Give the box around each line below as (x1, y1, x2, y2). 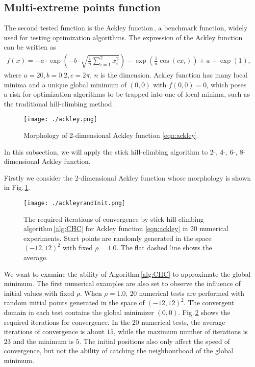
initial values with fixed (4, 288, 75, 298)
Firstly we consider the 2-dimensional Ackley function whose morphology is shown (4, 172, 251, 183)
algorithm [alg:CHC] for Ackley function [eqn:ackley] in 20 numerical (24, 223, 229, 234)
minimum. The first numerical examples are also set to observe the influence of (4, 278, 241, 288)
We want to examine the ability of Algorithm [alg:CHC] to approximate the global (4, 268, 251, 279)
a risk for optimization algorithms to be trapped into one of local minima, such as (4, 89, 250, 99)
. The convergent (183, 297, 234, 308)
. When (80, 288, 102, 298)
